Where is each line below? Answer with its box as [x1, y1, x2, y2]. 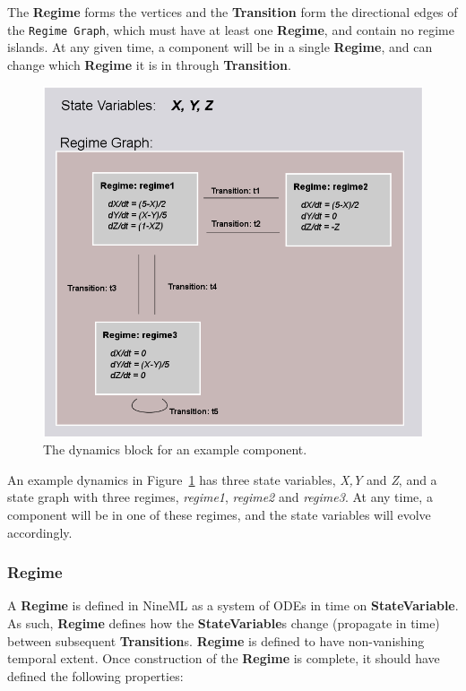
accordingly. [7, 523, 73, 541]
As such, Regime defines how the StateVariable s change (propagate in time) [7, 613, 440, 632]
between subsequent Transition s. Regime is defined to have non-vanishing [7, 631, 425, 650]
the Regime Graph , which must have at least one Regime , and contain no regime [7, 20, 454, 39]
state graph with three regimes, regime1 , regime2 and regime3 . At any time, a [7, 488, 433, 506]
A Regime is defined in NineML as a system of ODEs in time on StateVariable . [7, 596, 459, 615]
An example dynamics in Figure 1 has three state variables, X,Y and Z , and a [7, 470, 437, 488]
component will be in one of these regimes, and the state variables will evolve [7, 505, 431, 523]
